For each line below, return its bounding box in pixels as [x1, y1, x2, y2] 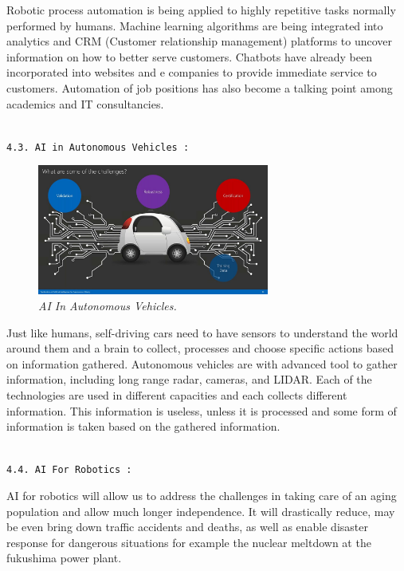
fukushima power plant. [6, 549, 122, 566]
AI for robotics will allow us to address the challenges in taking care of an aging [6, 487, 397, 503]
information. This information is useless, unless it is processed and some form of [6, 402, 397, 419]
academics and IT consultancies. [6, 95, 164, 112]
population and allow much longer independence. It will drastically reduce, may [6, 502, 395, 519]
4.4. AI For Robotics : [6, 464, 132, 476]
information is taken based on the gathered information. [6, 418, 280, 435]
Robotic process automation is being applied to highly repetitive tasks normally [6, 2, 396, 18]
